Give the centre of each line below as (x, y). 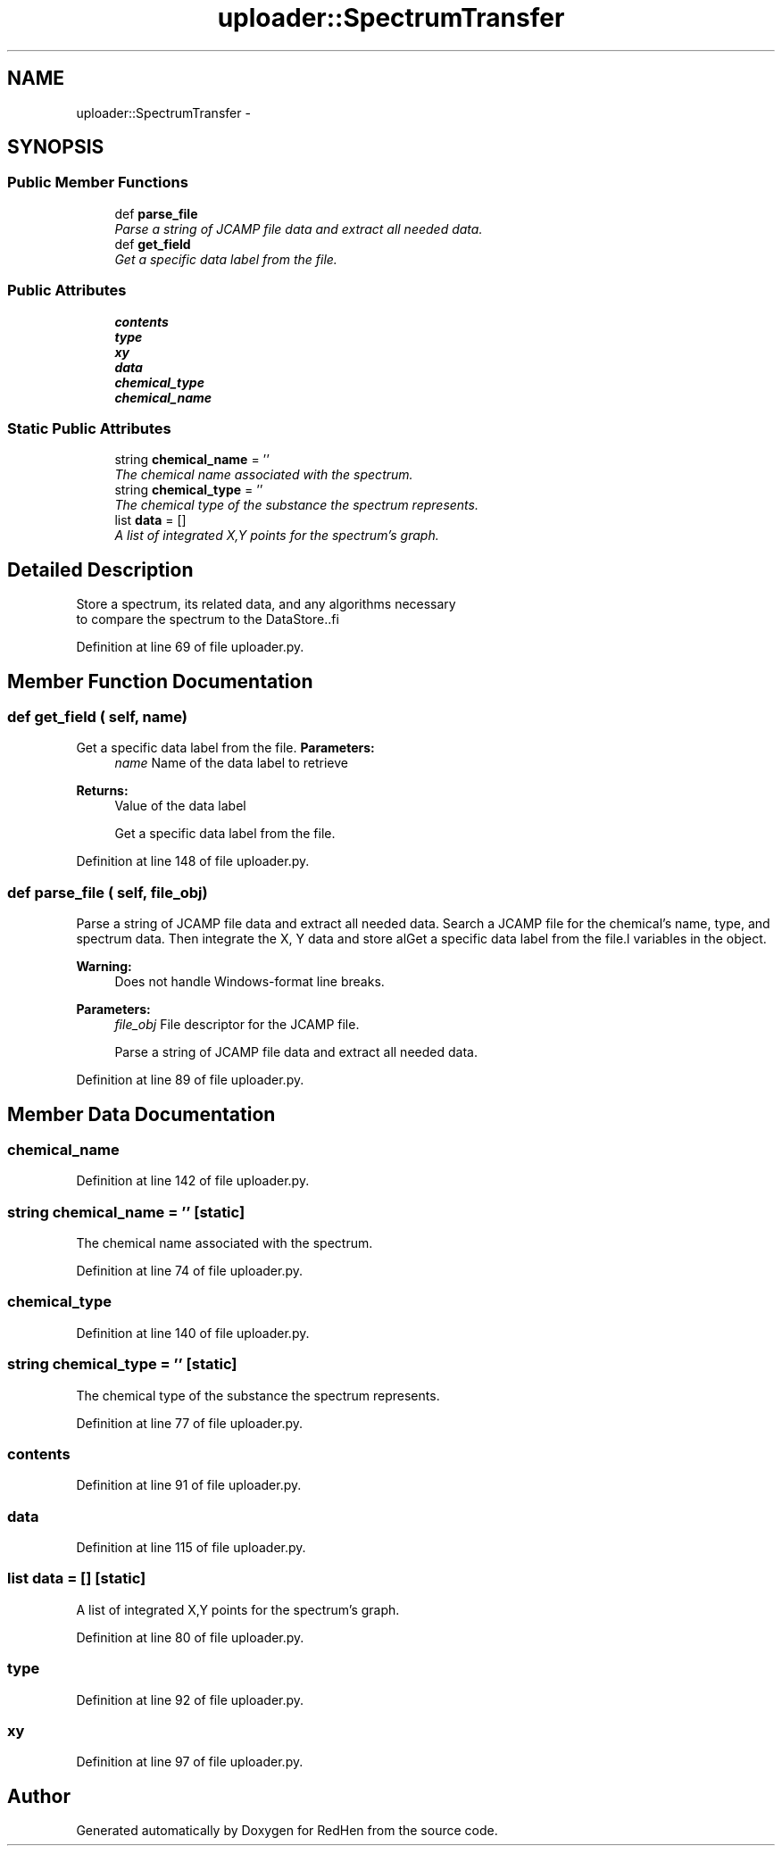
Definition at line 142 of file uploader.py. (193, 1181)
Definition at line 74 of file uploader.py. (190, 1271)
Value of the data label (180, 806)
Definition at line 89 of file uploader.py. (190, 1080)
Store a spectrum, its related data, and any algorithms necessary (266, 604)
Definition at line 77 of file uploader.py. (190, 1423)
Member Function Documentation (160, 681)
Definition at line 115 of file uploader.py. (191, 1548)
